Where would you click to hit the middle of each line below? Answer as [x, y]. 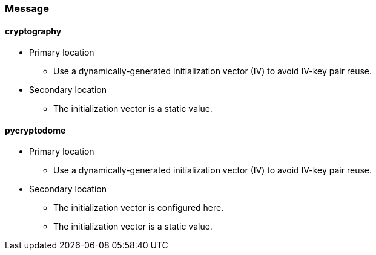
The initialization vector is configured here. [139, 208]
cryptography [33, 31]
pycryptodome [35, 130]
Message [27, 8]
